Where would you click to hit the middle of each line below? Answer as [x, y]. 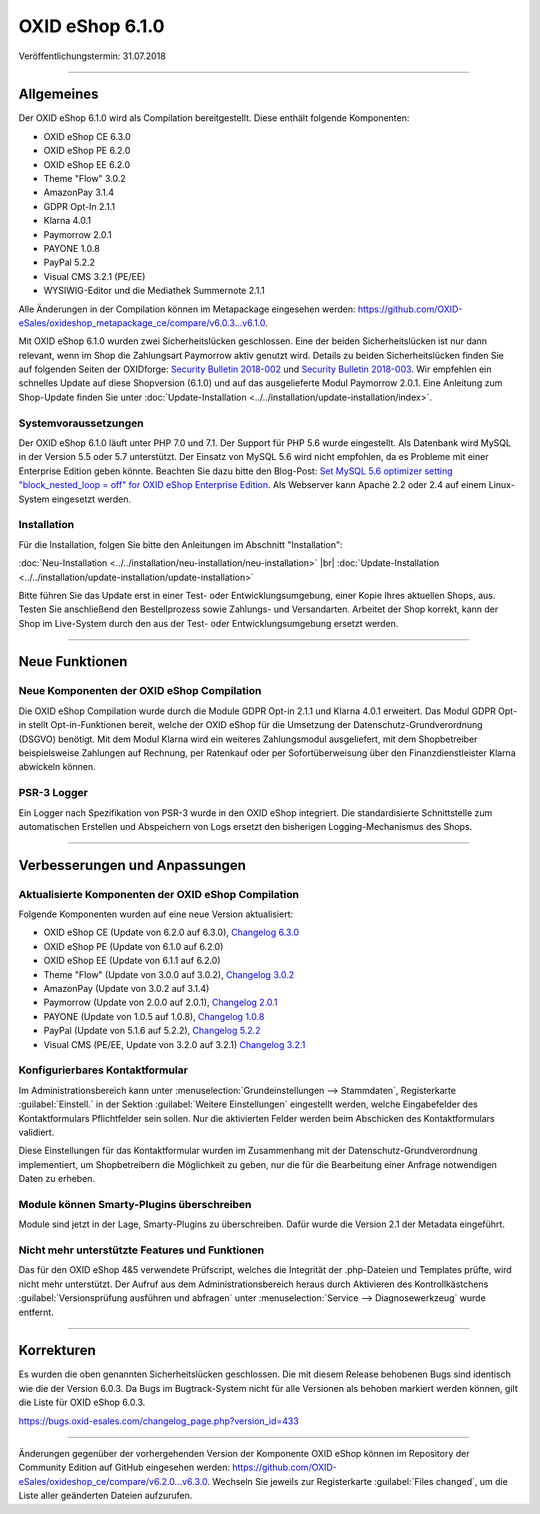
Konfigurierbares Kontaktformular [103, 1070]
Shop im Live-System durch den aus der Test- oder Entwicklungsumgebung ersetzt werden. [208, 623]
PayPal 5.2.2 [69, 262]
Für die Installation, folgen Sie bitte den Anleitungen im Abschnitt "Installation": [181, 544]
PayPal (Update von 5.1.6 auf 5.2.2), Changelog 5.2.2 [152, 1031]
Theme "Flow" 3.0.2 [85, 179]
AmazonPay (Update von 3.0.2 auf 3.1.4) [126, 989]
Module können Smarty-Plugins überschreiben [135, 1204]
